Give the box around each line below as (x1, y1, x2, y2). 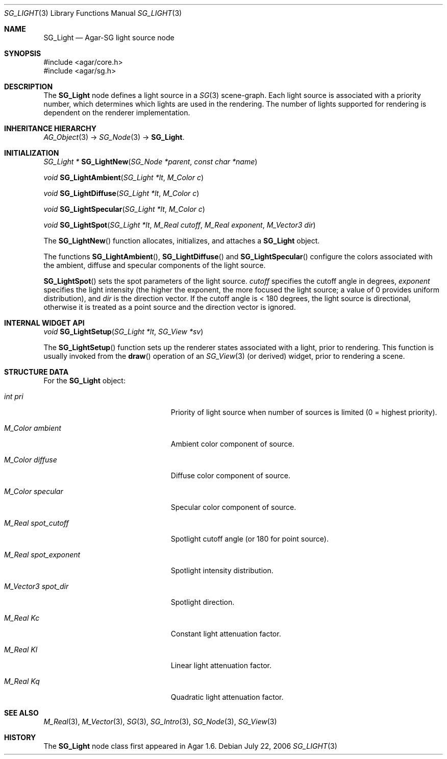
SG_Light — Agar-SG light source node (43, 33, 175, 42)
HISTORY (4, 733, 36, 742)
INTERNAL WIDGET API (4, 319, 85, 327)
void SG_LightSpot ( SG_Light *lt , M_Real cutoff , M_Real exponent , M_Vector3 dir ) (43, 221, 316, 229)
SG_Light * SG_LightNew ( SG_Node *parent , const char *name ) (43, 157, 258, 166)
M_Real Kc (4, 614, 40, 622)
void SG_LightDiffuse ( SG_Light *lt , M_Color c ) (43, 189, 200, 198)
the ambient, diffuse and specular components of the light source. (43, 261, 266, 270)
